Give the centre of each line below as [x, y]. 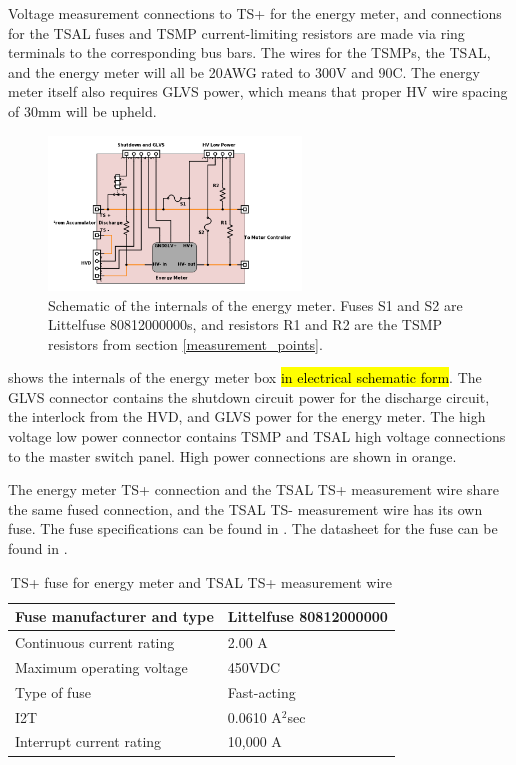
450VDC [254, 666]
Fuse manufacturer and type [114, 616]
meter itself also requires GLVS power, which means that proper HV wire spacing [258, 91]
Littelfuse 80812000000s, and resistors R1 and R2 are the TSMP [245, 324]
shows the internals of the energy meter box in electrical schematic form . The [245, 377]
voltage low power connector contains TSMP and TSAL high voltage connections [257, 436]
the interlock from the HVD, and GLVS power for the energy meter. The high [247, 416]
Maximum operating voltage [101, 666]
